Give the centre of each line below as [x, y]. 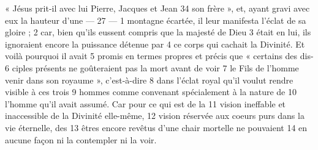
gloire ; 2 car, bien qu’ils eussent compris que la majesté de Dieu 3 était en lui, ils [158, 32]
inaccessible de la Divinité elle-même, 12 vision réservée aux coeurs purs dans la [155, 116]
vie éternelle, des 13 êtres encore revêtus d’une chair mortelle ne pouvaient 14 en [156, 127]
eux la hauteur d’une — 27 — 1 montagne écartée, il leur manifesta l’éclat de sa [156, 20]
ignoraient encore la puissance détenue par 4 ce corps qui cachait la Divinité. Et [155, 44]
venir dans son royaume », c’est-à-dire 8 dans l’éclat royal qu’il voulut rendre [149, 80]
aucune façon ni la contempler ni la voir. [81, 139]
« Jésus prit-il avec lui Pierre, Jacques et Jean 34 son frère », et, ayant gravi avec [157, 8]
